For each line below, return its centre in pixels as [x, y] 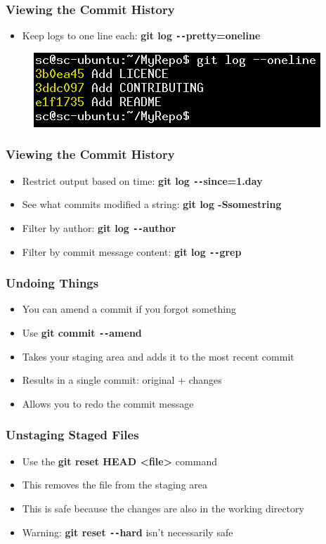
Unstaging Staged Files [72, 435]
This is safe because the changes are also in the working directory [163, 508]
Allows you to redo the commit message [108, 403]
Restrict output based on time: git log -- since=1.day [142, 180]
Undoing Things [52, 283]
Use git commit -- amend [82, 333]
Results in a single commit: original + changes [122, 380]
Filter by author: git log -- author [99, 227]
